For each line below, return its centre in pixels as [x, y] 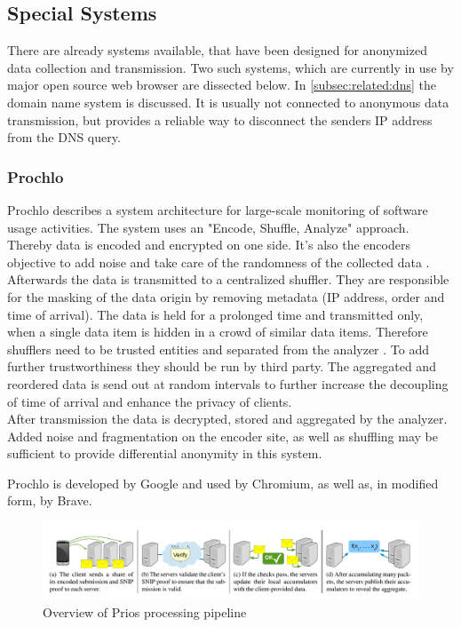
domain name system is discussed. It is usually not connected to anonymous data [228, 102]
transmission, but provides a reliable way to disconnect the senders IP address [220, 119]
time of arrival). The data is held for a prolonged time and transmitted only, [215, 314]
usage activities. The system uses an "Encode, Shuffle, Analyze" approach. [208, 227]
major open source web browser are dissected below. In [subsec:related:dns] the [222, 85]
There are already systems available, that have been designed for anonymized [217, 50]
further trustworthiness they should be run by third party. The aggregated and [222, 366]
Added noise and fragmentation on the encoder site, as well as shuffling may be [223, 436]
